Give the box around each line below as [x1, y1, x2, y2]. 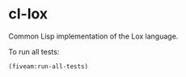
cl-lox [8, 5, 49, 23]
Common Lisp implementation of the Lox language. [8, 31, 179, 41]
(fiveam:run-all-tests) [8, 62, 89, 71]
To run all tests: [8, 47, 60, 56]
